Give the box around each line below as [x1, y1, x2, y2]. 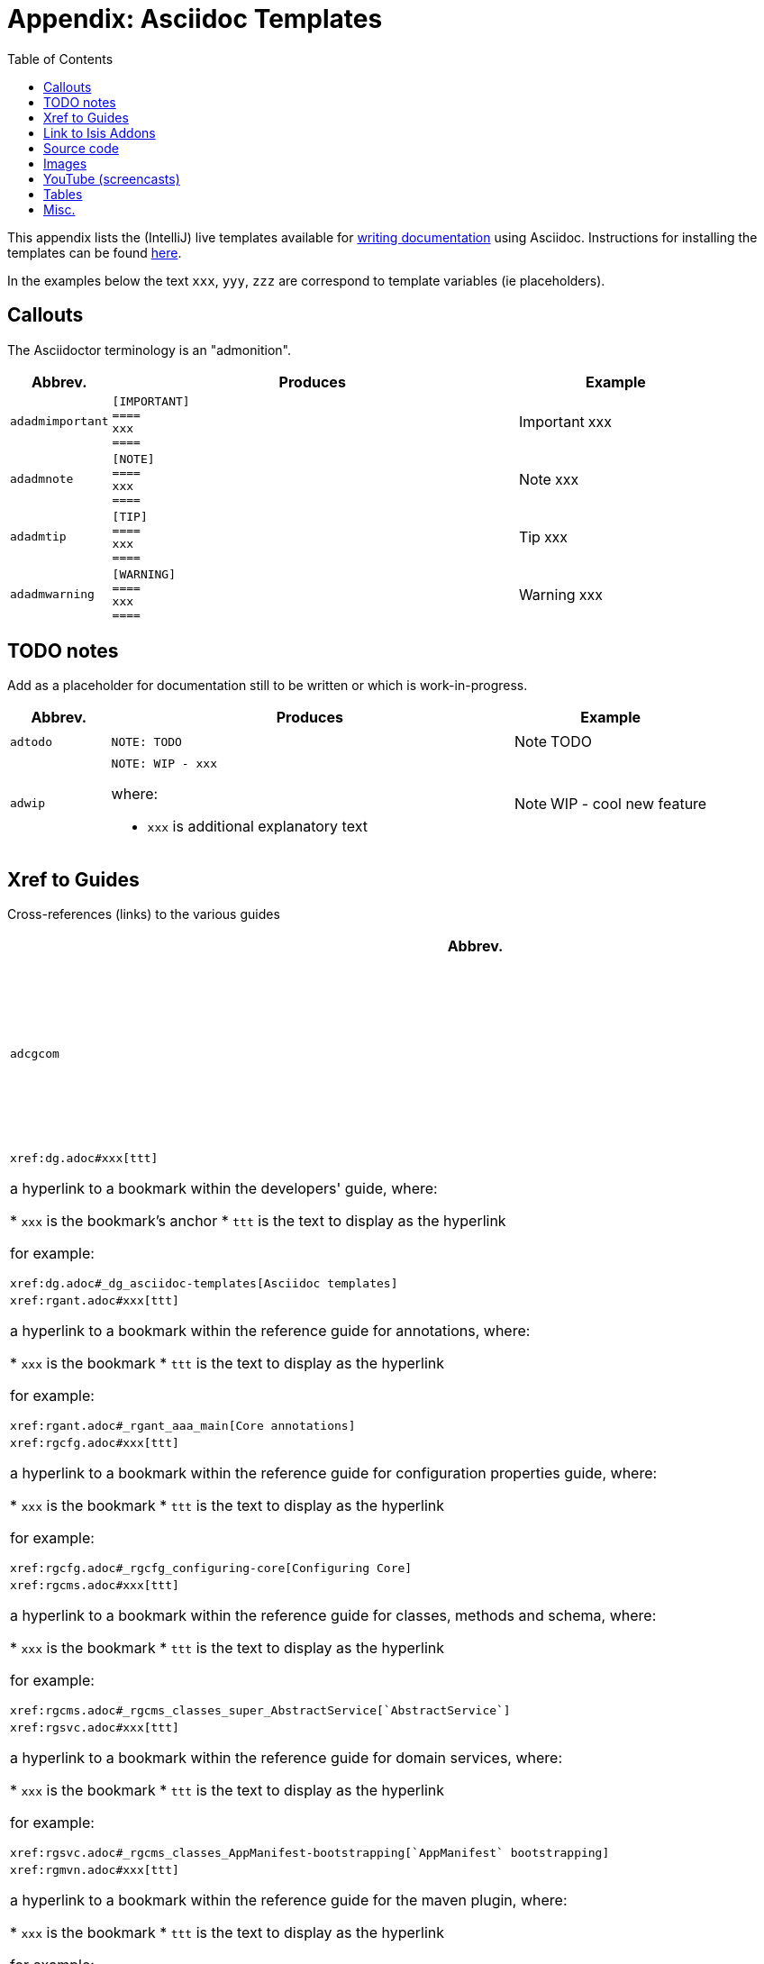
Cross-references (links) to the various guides [7, 906, 280, 923]
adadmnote [10, 472, 74, 486]
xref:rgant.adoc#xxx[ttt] [10, 1294, 179, 1308]
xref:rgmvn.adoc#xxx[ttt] [10, 1863, 179, 1878]
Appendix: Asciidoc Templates [7, 4, 383, 34]
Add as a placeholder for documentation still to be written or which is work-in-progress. [7, 677, 528, 694]
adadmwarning [10, 587, 95, 602]
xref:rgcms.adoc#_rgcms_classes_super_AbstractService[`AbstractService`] [10, 1704, 511, 1718]
